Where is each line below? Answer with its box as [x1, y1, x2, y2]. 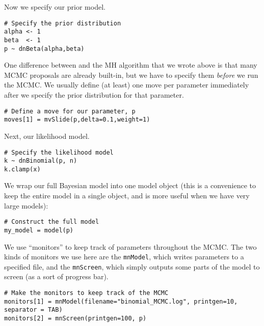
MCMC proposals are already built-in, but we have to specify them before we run [4, 69, 258, 80]
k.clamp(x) [4, 165, 41, 173]
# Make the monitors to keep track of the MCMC [4, 289, 169, 297]
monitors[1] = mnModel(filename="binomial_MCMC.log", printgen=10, [4, 298, 238, 305]
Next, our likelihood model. [4, 130, 90, 141]
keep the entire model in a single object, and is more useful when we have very [4, 190, 250, 201]
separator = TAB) [4, 306, 63, 314]
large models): [4, 200, 48, 211]
